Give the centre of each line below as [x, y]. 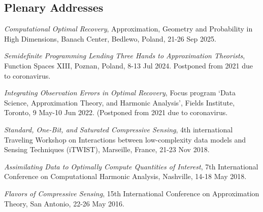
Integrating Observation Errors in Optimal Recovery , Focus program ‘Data [120, 93]
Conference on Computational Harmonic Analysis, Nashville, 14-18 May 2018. [125, 176]
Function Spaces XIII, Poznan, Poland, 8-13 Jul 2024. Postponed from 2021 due [129, 65]
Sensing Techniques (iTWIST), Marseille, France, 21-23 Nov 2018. [107, 149]
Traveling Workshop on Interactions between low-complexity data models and [125, 139]
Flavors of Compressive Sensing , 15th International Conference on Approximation [132, 193]
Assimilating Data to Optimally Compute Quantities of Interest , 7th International [131, 166]
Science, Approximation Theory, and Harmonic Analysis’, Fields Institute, [120, 102]
